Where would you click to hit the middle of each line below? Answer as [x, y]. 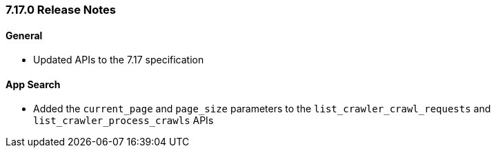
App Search [33, 84]
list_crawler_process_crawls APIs [123, 121]
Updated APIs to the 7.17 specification [119, 60]
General [24, 35]
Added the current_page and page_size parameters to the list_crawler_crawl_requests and [262, 109]
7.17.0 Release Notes [61, 10]
